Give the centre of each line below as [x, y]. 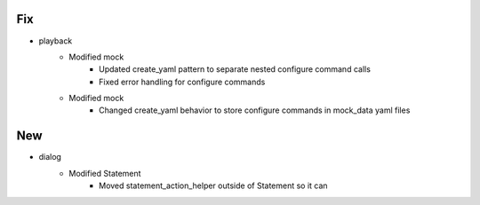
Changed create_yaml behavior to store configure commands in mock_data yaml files [255, 110]
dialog [50, 157]
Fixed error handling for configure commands [182, 82]
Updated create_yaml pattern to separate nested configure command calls [235, 69]
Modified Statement [105, 173]
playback [56, 41]
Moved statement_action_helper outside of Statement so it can [213, 185]
